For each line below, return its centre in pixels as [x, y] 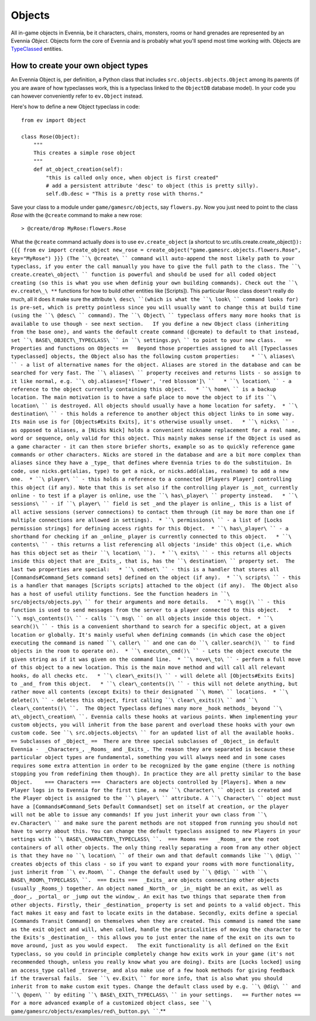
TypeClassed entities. [37, 49]
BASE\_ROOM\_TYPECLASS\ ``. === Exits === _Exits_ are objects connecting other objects [145, 880]
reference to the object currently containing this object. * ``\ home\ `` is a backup [143, 389]
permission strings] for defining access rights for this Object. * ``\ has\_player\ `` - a [150, 528]
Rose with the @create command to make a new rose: [77, 215]
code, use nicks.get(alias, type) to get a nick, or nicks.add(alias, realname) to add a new [150, 471]
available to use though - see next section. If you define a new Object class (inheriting [150, 324]
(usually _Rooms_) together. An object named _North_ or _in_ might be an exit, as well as [147, 888]
